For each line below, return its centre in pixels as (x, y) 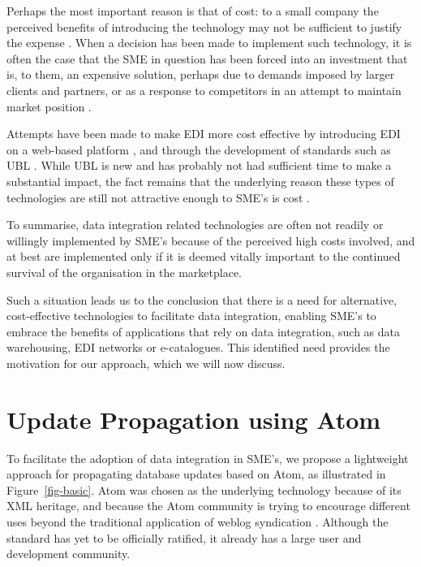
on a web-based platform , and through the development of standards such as (199, 149)
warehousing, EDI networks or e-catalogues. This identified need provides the (198, 347)
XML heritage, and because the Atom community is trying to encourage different (208, 506)
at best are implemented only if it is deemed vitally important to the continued (204, 256)
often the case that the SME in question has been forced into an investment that (207, 58)
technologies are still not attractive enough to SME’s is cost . (158, 197)
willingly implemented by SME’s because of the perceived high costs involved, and (211, 240)
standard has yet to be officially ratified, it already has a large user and (184, 537)
